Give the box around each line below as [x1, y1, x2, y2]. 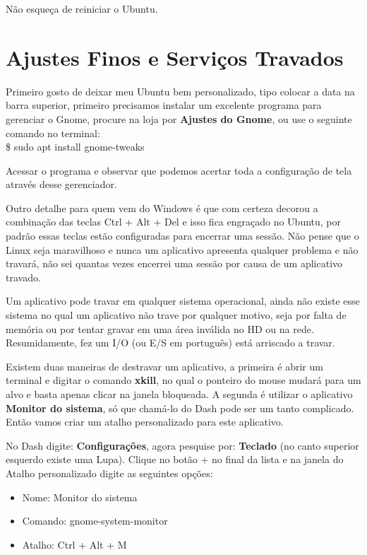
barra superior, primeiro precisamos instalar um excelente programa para [6, 98, 322, 112]
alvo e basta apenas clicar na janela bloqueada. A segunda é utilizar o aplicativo [6, 387, 353, 401]
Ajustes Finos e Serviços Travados [6, 42, 344, 71]
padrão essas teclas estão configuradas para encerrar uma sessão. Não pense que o [6, 228, 359, 243]
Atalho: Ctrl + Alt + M [22, 537, 127, 551]
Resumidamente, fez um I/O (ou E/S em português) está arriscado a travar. [6, 335, 335, 350]
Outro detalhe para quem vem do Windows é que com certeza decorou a [6, 200, 318, 215]
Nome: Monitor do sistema [22, 489, 138, 504]
